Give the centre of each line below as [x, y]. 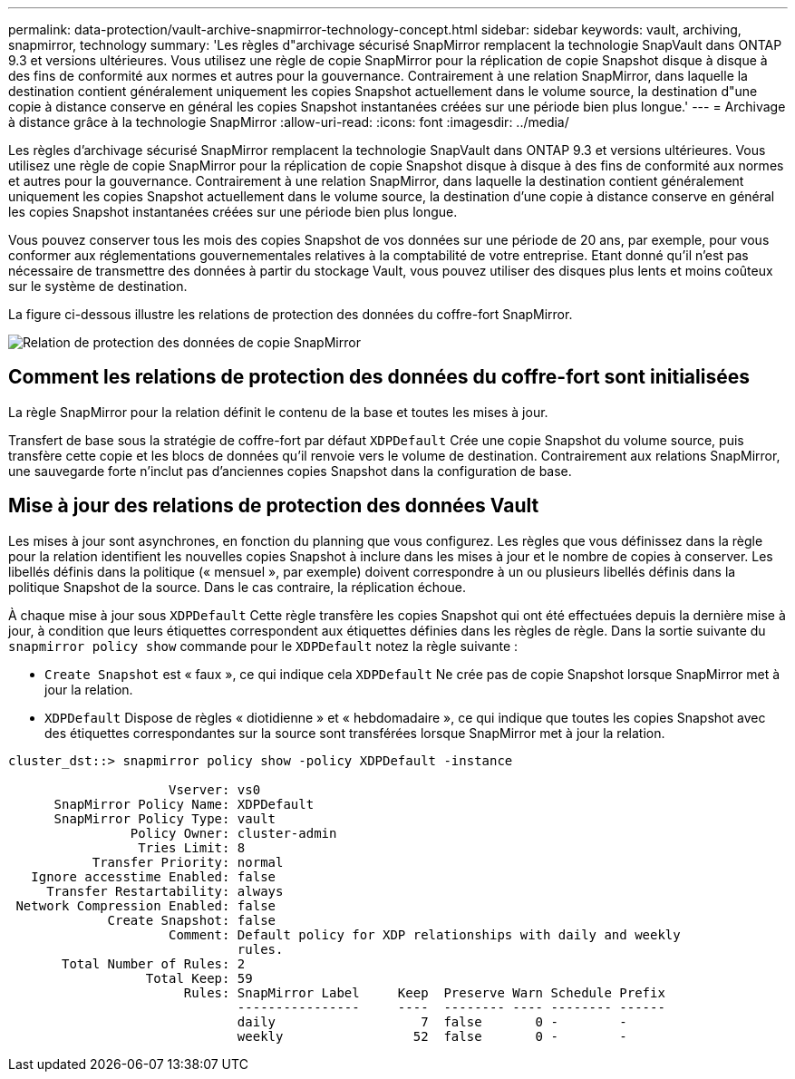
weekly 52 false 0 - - [432, 1036]
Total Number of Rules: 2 [154, 963]
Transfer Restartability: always [165, 891]
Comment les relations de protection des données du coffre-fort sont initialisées [379, 377]
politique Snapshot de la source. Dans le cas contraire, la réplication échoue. [237, 587]
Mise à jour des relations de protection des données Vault [274, 506]
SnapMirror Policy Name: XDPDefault [184, 804]
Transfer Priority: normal [188, 862]
